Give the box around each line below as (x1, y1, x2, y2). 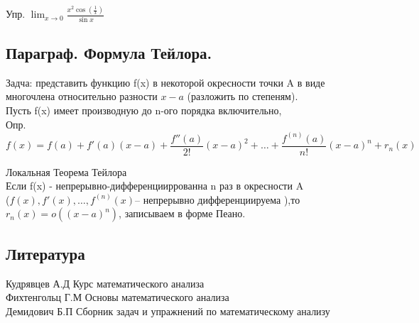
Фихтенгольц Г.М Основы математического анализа (6, 290, 229, 305)
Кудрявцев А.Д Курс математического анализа (6, 275, 205, 290)
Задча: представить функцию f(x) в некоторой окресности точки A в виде (6, 75, 325, 89)
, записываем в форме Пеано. (119, 206, 246, 221)
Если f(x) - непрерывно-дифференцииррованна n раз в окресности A (6, 178, 304, 193)
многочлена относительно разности (6, 89, 158, 104)
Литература (6, 242, 85, 264)
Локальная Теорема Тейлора (6, 164, 127, 179)
